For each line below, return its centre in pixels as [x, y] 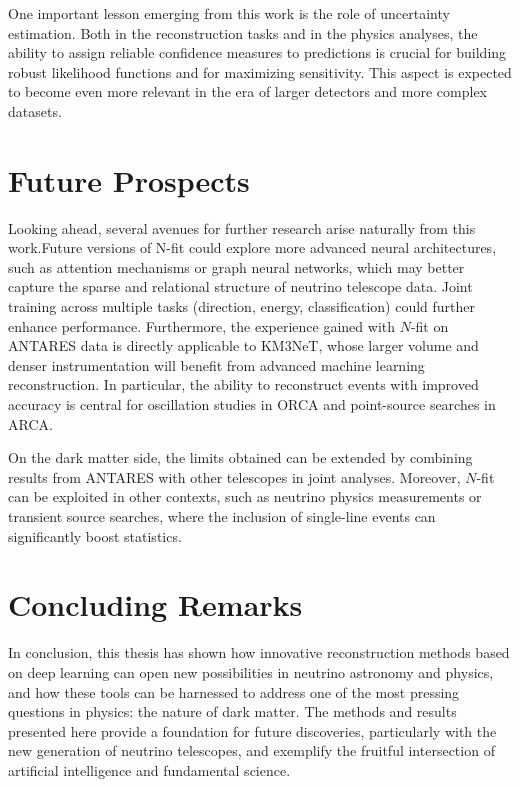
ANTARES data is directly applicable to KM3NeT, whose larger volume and [243, 345]
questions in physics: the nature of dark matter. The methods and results [232, 711]
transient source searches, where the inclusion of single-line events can [222, 516]
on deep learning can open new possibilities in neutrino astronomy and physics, [251, 671]
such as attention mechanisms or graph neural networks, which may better [236, 266]
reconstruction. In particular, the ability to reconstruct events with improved [243, 384]
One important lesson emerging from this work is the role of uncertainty [229, 13]
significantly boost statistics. [95, 535]
